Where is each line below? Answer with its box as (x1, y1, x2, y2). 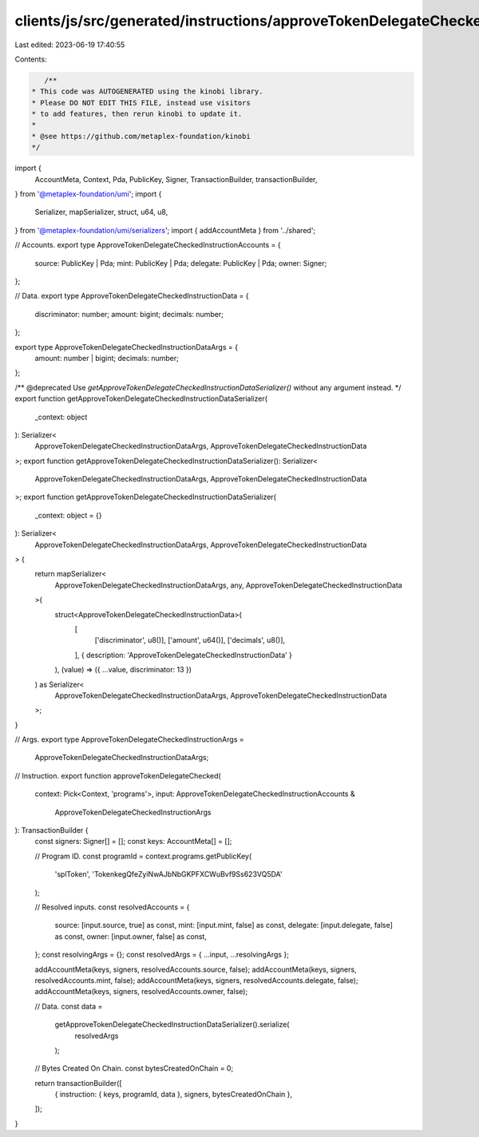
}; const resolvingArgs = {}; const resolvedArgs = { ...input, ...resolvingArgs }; (34, 950, 289, 960)
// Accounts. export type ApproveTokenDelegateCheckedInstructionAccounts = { (14, 240, 281, 250)
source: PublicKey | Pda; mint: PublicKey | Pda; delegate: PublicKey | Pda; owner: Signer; (34, 258, 327, 267)
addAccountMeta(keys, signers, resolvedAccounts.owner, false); (34, 987, 248, 996)
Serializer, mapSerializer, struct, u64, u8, (34, 208, 168, 217)
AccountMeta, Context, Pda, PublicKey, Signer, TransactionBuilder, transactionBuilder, (34, 174, 318, 184)
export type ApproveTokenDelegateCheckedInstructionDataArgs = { (14, 342, 239, 351)
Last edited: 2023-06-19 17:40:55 (14, 40, 125, 50)
